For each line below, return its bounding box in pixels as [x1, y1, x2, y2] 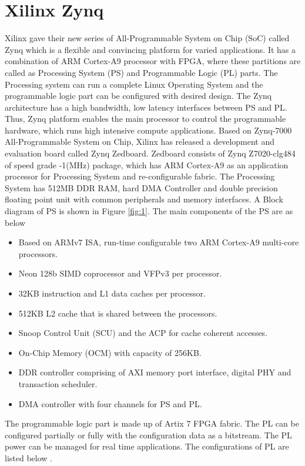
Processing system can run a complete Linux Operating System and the [5, 78, 263, 90]
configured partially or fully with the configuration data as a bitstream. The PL [5, 428, 292, 441]
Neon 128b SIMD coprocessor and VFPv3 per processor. [18, 267, 222, 279]
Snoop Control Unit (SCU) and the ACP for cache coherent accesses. [18, 327, 268, 339]
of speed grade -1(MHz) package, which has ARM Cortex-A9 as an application [5, 158, 289, 171]
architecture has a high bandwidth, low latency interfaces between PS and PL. [5, 101, 287, 113]
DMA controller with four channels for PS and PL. [18, 397, 202, 410]
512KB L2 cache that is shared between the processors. [18, 307, 217, 319]
